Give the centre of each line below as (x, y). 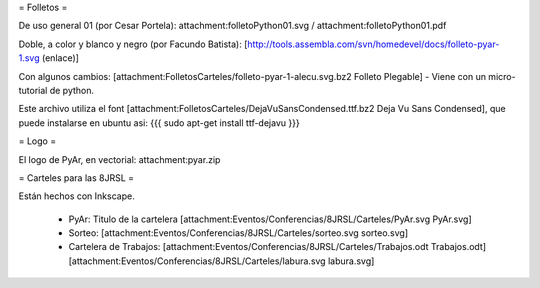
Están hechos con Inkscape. (76, 196)
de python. (72, 90)
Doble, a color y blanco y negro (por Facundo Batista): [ (133, 44)
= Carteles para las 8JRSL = (76, 177)
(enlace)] (60, 58)
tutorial (33, 90)
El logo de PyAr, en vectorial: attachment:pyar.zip (119, 159)
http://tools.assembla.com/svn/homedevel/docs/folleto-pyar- (373, 44)
